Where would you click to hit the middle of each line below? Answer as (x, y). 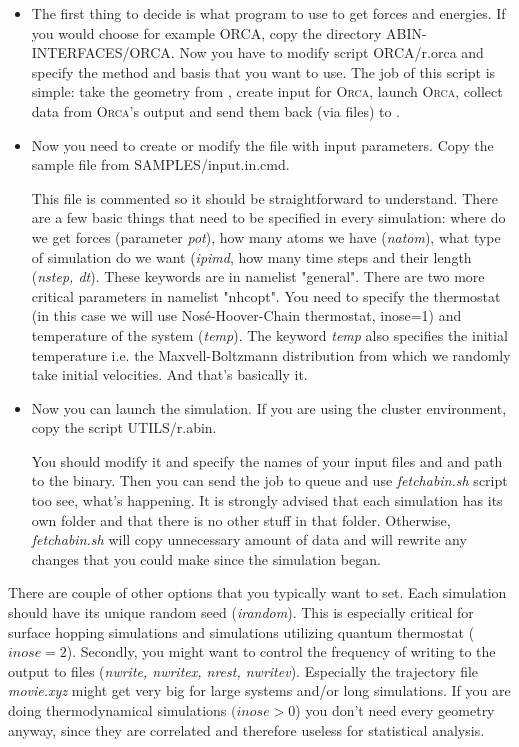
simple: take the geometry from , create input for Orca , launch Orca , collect (267, 91)
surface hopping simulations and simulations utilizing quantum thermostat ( (241, 631)
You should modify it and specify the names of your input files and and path (267, 460)
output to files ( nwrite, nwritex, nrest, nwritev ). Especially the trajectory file (243, 670)
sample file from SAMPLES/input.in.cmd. (160, 164)
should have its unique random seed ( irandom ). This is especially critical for (241, 612)
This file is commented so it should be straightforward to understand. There (264, 197)
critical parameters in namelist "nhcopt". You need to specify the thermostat (266, 295)
